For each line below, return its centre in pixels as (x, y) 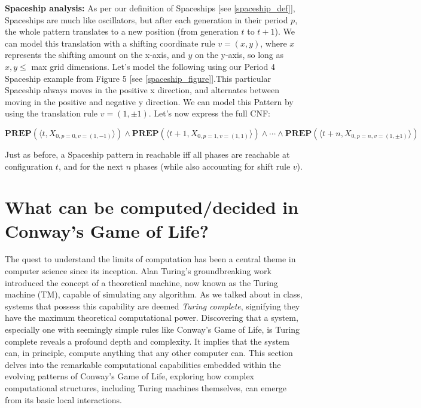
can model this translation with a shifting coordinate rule (110, 43)
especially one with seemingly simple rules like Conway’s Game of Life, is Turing (152, 329)
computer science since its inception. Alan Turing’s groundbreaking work (138, 271)
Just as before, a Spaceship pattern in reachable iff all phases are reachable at (147, 154)
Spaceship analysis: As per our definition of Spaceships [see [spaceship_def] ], (150, 8)
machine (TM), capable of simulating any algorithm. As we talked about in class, (154, 294)
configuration (29, 166)
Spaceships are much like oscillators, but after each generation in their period (147, 19)
